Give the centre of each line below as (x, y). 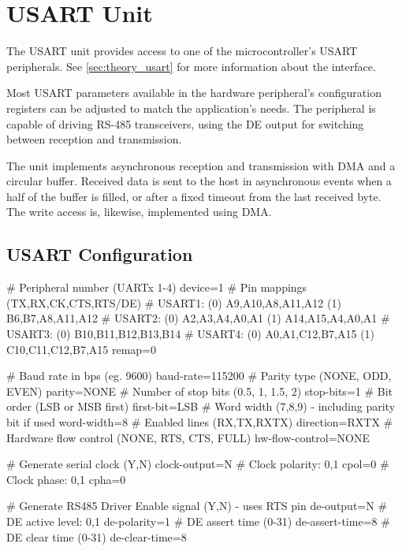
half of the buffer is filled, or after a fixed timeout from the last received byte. (194, 196)
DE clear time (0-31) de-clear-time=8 (97, 536)
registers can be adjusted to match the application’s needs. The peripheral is (191, 108)
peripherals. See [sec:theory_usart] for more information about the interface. (191, 66)
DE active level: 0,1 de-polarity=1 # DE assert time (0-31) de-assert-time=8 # (198, 521)
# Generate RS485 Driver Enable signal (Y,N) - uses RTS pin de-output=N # (197, 506)
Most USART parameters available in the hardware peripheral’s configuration (194, 93)
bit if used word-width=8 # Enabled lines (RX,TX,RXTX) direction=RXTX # (200, 422)
